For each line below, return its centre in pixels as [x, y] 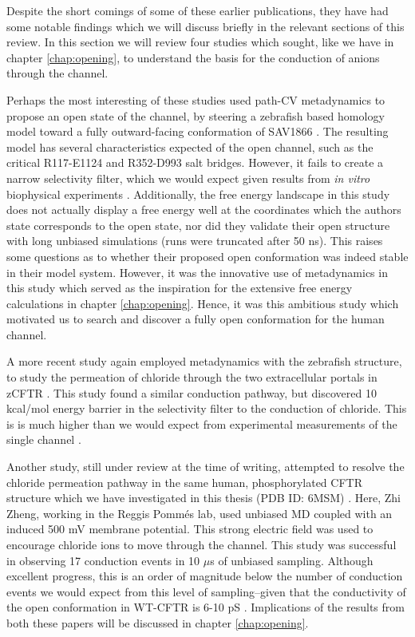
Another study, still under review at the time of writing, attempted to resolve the [206, 467]
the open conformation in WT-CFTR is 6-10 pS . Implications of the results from [206, 607]
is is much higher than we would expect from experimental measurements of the [202, 423]
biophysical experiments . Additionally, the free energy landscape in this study [198, 194]
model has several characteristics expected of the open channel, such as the [190, 146]
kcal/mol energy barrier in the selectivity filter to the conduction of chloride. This [207, 408]
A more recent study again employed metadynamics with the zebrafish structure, [204, 361]
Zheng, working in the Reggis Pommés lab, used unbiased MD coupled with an [200, 513]
